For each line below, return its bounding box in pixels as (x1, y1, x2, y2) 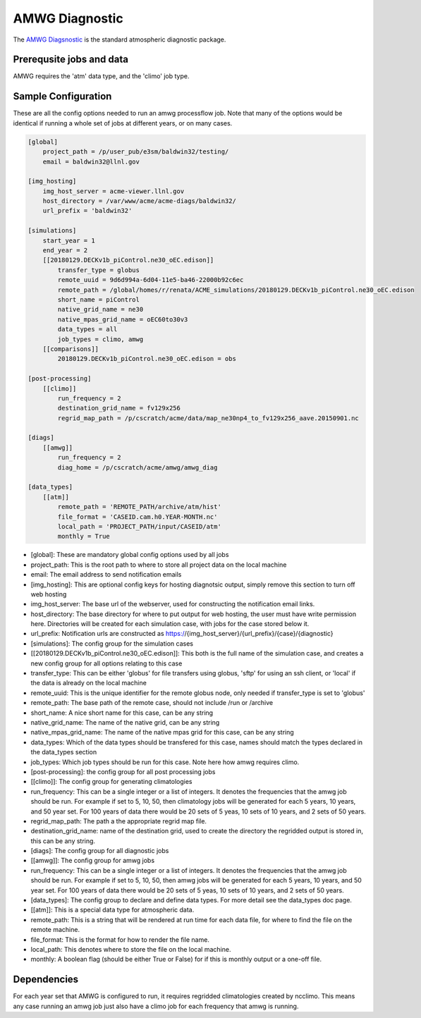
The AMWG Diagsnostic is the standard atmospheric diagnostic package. (13, 35, 226, 44)
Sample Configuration (13, 90, 112, 102)
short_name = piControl (57, 295, 140, 303)
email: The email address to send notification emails (30, 570, 182, 579)
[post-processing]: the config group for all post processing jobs (30, 767, 216, 775)
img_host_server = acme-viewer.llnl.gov (42, 187, 185, 195)
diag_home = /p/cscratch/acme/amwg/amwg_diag (57, 463, 218, 472)
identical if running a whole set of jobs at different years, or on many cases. (13, 118, 233, 127)
